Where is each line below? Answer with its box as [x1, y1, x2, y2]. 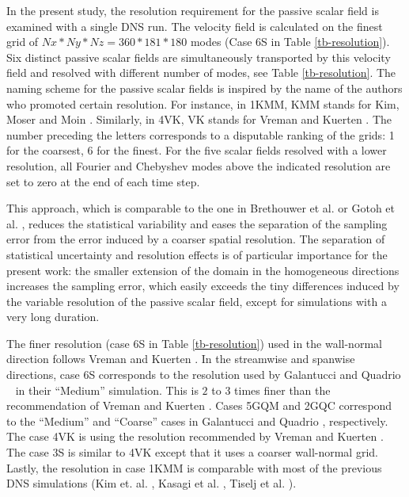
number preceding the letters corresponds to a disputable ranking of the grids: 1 [6, 126, 395, 143]
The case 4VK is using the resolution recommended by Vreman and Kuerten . [6, 428, 384, 445]
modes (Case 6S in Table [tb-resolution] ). [190, 33, 390, 50]
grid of [6, 33, 39, 50]
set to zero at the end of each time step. [6, 173, 200, 189]
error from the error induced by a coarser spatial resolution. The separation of [6, 231, 385, 247]
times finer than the [234, 381, 331, 398]
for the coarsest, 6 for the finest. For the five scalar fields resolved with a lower [6, 142, 387, 159]
